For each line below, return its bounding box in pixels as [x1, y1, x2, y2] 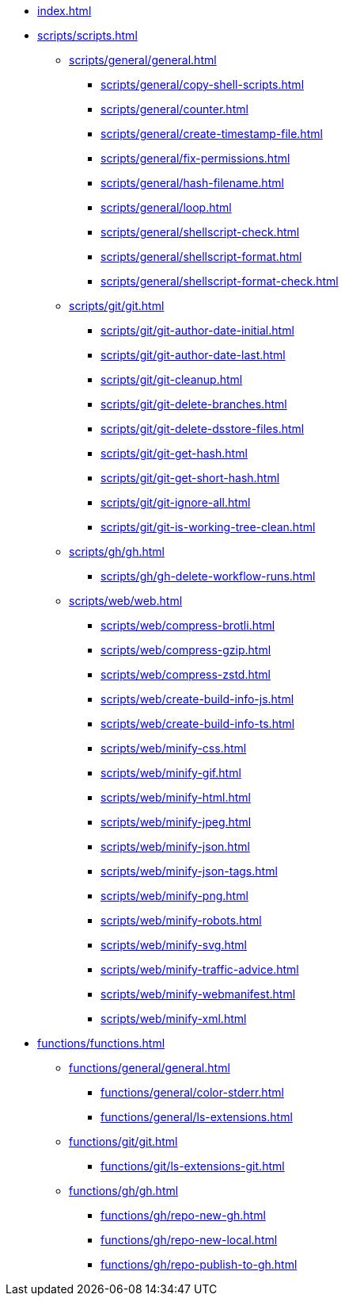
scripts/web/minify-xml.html [100, 1012, 247, 1025]
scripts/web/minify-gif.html [100, 766, 241, 779]
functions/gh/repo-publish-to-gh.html [100, 1258, 298, 1271]
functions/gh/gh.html [69, 1184, 179, 1197]
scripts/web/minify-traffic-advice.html [100, 963, 299, 976]
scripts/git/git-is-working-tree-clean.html [100, 520, 316, 534]
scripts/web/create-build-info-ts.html [100, 717, 295, 730]
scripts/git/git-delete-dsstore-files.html [100, 422, 305, 435]
